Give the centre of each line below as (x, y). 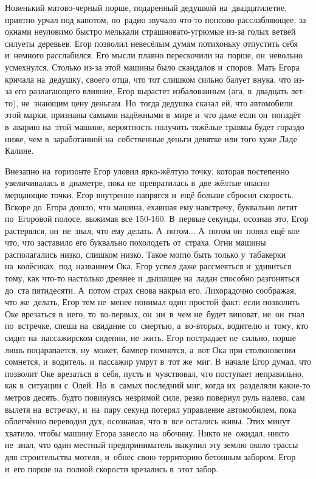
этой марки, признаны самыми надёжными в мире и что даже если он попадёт (153, 115)
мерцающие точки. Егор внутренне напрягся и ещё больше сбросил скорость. (149, 194)
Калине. (19, 150)
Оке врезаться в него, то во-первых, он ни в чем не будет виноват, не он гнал (155, 313)
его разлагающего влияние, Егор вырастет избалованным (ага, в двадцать (151, 91)
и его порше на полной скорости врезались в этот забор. (112, 468)
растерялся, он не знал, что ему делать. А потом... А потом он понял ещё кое (152, 230)
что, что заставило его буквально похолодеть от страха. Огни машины (136, 242)
